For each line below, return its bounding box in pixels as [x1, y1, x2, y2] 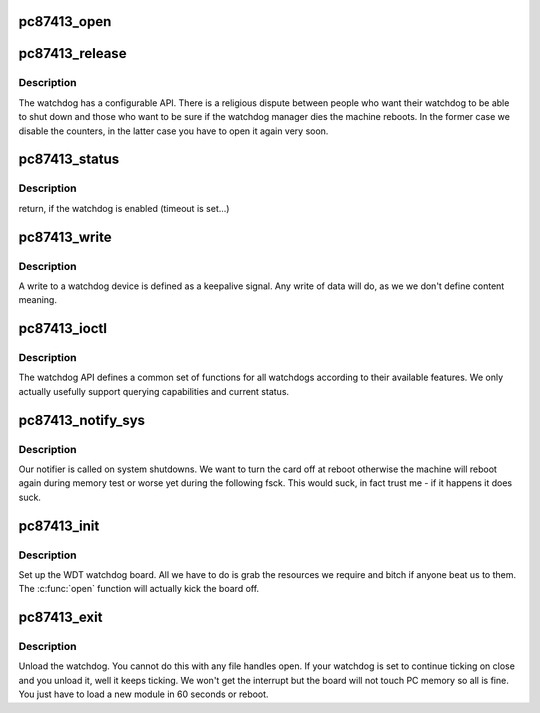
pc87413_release [18, 45, 127, 62]
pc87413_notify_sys [18, 411, 145, 429]
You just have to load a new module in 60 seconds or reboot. [18, 688, 269, 700]
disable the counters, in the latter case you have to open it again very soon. [18, 125, 329, 137]
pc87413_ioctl [18, 320, 107, 337]
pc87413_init [18, 517, 100, 534]
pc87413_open [18, 13, 112, 30]
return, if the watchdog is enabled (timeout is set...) [18, 202, 230, 214]
